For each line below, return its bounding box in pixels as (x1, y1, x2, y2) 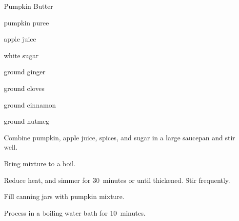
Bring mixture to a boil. (4, 158, 76, 168)
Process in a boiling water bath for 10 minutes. (4, 207, 146, 218)
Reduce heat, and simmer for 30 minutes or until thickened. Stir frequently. (4, 175, 230, 185)
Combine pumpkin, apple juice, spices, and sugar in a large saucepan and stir (4, 132, 235, 142)
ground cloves (4, 83, 44, 93)
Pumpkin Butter (4, 1, 53, 11)
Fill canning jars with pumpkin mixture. (4, 191, 124, 201)
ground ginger (4, 66, 45, 77)
